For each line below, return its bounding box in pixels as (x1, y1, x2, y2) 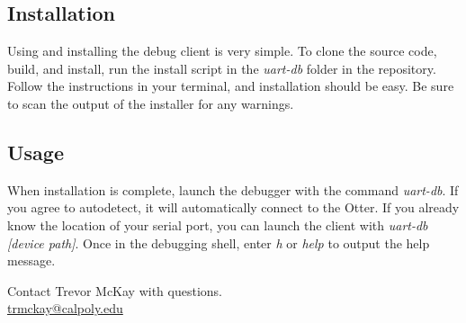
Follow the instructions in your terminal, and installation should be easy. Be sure (7, 76, 454, 95)
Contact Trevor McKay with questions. (7, 281, 223, 300)
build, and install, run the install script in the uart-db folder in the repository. (7, 58, 436, 77)
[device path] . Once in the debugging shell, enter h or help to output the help (7, 233, 430, 252)
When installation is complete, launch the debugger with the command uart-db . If (7, 180, 459, 199)
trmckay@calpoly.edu (7, 299, 123, 318)
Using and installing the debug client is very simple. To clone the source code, (7, 41, 437, 60)
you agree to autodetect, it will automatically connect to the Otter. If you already (7, 198, 460, 217)
